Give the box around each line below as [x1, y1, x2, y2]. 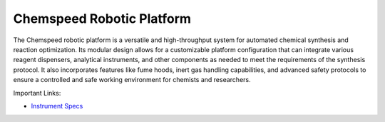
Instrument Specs [31, 101, 83, 110]
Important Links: [13, 88, 61, 97]
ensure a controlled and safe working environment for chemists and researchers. [13, 76, 251, 84]
